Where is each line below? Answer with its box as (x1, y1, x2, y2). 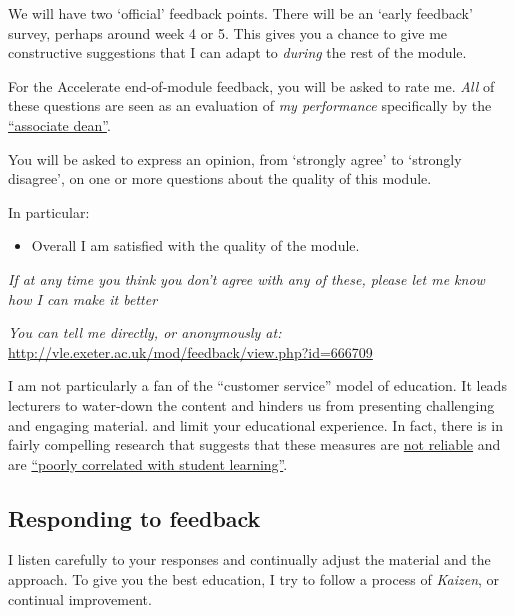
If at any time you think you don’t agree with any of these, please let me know (8, 268, 485, 289)
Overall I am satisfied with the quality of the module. (31, 235, 360, 256)
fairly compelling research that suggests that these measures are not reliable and (8, 434, 501, 455)
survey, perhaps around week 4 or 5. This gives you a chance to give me (8, 22, 448, 43)
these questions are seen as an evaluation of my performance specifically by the (8, 95, 492, 116)
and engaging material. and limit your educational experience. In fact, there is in (8, 414, 503, 435)
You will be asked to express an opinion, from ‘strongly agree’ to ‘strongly (8, 148, 462, 169)
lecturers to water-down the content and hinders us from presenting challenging (8, 394, 495, 415)
